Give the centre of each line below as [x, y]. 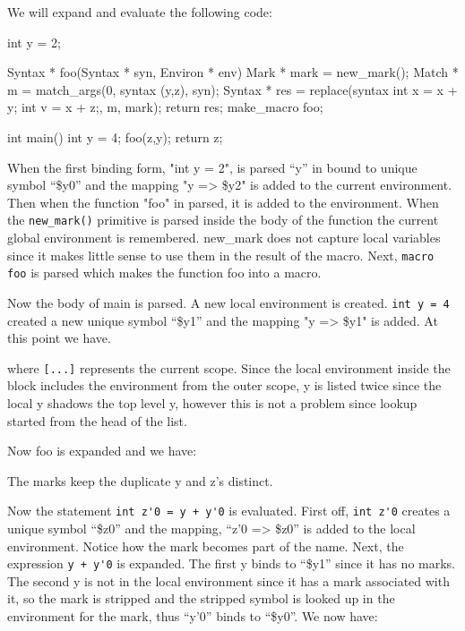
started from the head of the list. [97, 420]
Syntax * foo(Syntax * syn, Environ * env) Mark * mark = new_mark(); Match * [233, 72]
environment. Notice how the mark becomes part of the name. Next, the [206, 546]
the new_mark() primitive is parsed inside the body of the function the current [223, 220]
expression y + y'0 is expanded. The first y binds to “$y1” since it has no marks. [232, 563]
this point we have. [59, 338]
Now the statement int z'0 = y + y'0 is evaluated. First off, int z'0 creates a [229, 511]
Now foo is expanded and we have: [102, 451]
